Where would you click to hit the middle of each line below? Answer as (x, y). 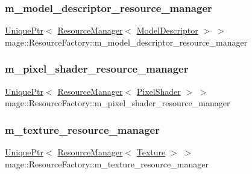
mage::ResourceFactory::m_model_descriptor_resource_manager (126, 42)
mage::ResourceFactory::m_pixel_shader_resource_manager (118, 103)
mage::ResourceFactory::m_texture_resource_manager (107, 163)
